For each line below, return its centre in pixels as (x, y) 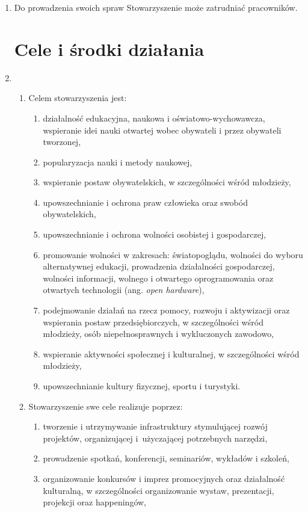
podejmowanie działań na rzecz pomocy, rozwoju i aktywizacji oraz (166, 310)
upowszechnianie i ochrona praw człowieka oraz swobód (145, 202)
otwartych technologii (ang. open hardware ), (124, 290)
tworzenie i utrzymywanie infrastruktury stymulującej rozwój (155, 426)
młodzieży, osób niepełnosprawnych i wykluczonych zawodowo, (159, 334)
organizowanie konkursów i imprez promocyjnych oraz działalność (164, 478)
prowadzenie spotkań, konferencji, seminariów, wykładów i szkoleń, (166, 458)
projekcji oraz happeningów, (95, 502)
